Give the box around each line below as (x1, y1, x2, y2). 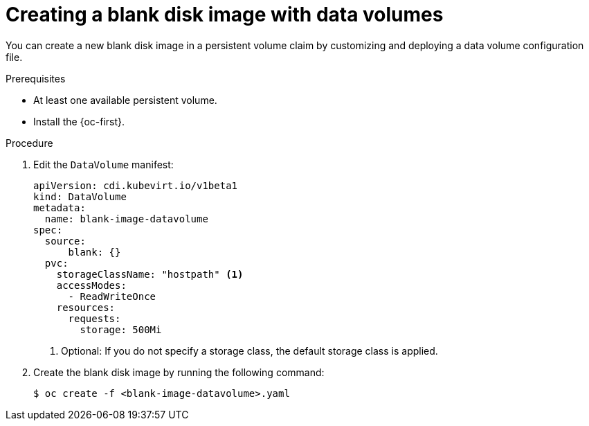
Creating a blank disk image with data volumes (6, 3, 444, 26)
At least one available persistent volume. (33, 94, 217, 106)
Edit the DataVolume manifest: (33, 158, 174, 170)
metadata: (33, 202, 86, 213)
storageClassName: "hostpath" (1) (56, 268, 244, 280)
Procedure (6, 136, 53, 149)
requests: (68, 312, 121, 324)
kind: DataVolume (33, 190, 127, 202)
